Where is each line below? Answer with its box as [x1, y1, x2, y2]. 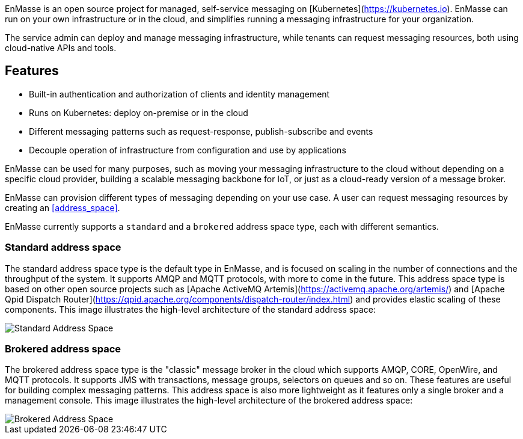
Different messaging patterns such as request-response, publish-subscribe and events [29, 126, 373, 137]
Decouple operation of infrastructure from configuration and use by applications [29, 144, 346, 155]
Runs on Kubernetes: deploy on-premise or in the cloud [29, 107, 248, 118]
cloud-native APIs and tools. [5, 43, 117, 53]
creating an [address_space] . [5, 202, 120, 213]
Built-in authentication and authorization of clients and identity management [29, 88, 330, 99]
